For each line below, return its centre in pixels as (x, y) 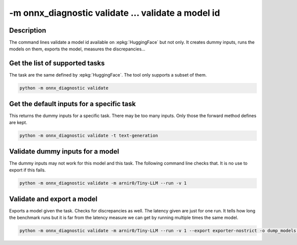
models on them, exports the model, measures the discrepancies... (77, 49)
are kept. (18, 122)
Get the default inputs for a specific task (73, 104)
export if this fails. (27, 170)
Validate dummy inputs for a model (64, 151)
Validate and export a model (53, 199)
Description (28, 30)
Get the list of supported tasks (57, 63)
